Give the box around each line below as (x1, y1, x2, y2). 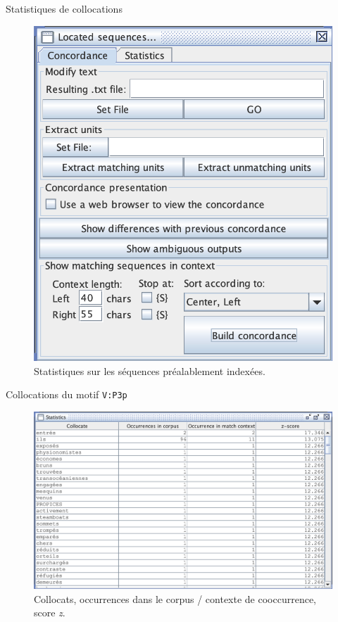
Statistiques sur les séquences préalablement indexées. (34, 363, 265, 378)
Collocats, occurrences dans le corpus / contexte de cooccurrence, (34, 591, 317, 606)
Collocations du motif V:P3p (6, 387, 127, 402)
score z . (34, 605, 65, 620)
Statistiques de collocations (6, 1, 123, 15)
